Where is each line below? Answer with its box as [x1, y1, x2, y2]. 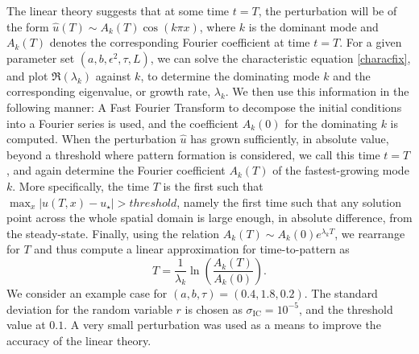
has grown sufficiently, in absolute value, [190, 130, 389, 147]
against [95, 67, 131, 84]
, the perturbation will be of [258, 2, 397, 19]
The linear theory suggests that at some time [6, 2, 230, 19]
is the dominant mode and [248, 18, 379, 35]
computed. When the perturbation [6, 130, 176, 147]
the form [6, 18, 49, 35]
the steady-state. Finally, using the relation [6, 224, 220, 241]
